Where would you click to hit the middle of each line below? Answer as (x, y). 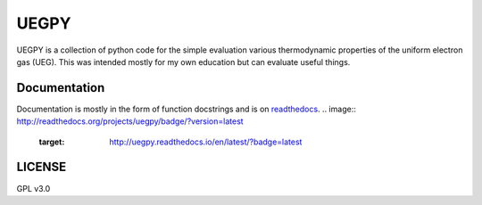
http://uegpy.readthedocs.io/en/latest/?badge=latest (206, 142)
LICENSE (42, 167)
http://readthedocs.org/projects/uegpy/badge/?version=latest (130, 121)
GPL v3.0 (33, 188)
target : (52, 142)
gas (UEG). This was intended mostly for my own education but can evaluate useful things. (183, 61)
